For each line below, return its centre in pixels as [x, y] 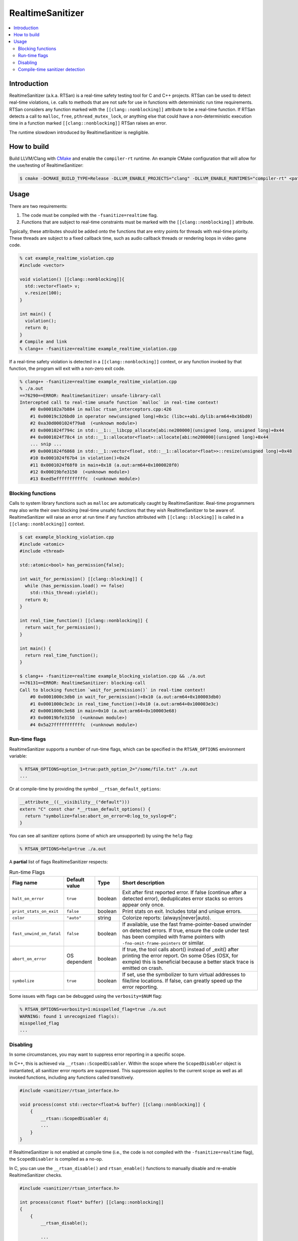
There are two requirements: [38, 206]
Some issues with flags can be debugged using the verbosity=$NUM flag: [86, 996]
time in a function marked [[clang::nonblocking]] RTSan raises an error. [88, 123]
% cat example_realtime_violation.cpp [67, 258]
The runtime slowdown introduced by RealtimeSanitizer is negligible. [79, 132]
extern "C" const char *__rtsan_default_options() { [85, 809]
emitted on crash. [143, 968]
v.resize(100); [43, 293]
